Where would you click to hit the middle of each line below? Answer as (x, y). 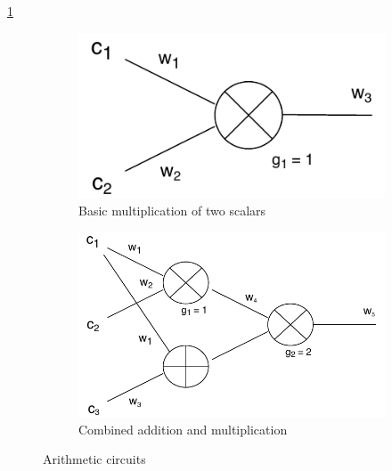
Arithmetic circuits (94, 459)
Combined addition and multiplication (183, 429)
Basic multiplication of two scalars (172, 210)
